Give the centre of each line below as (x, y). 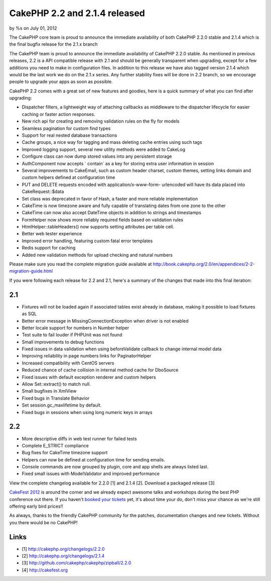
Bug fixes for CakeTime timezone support (65, 453)
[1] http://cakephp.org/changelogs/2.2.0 (63, 549)
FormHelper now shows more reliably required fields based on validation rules (102, 220)
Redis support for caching (49, 248)
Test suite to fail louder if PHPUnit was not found (72, 335)
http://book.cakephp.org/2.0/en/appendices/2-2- (204, 264)
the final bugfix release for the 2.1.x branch (53, 44)
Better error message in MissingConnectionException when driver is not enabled (105, 321)
